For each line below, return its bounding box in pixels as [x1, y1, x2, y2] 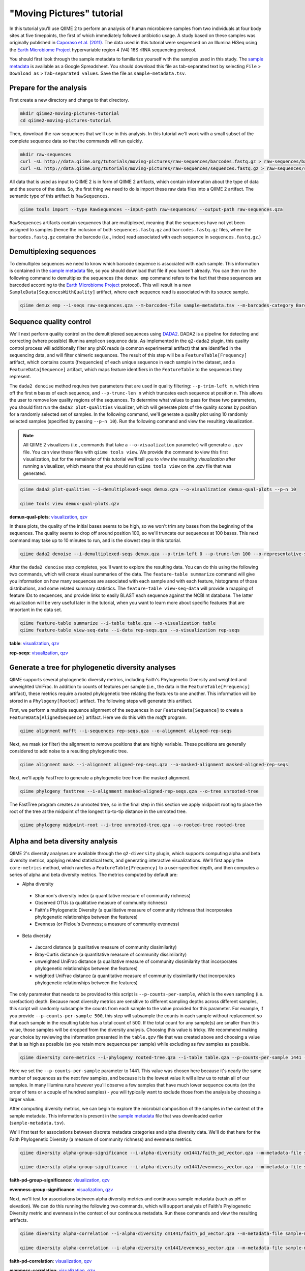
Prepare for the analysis [9, 83, 87, 92]
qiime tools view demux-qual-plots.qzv [20, 501, 119, 506]
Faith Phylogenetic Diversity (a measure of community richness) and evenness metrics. [9, 1136, 193, 1142]
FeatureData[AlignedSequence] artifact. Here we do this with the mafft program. [9, 714, 187, 720]
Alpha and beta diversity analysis [9, 837, 118, 845]
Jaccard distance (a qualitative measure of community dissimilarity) [35, 944, 177, 950]
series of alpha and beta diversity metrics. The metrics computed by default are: [9, 872, 178, 877]
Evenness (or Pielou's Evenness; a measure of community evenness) [35, 921, 180, 927]
